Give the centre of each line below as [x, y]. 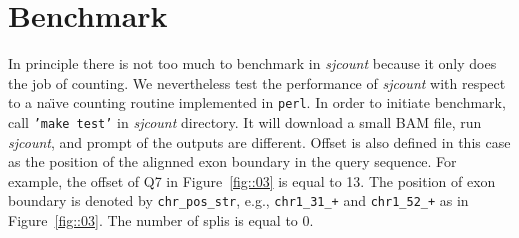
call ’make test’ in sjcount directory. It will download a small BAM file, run [245, 121]
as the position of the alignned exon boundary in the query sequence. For [232, 161]
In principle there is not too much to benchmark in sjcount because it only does [252, 63]
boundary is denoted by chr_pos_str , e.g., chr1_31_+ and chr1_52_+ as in [238, 200]
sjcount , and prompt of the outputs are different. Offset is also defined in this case [259, 141]
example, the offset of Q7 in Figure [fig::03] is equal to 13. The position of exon [252, 180]
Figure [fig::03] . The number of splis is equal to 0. [161, 220]
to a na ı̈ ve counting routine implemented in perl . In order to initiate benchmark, [257, 102]
